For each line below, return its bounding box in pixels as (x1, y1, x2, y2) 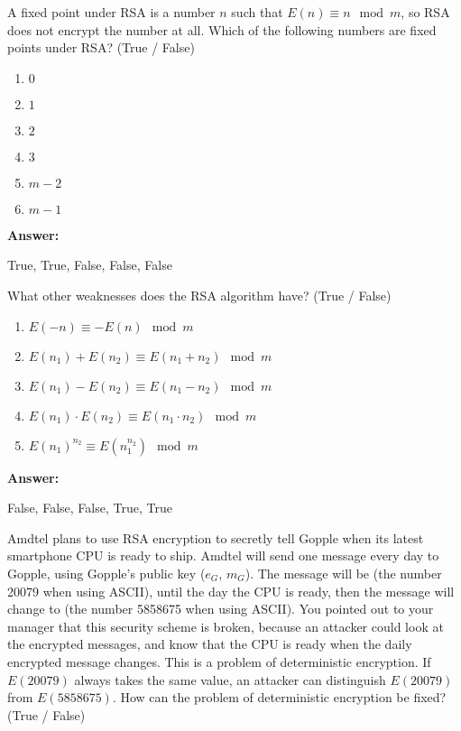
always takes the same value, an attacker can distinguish (74, 670, 386, 689)
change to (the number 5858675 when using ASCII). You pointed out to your (7, 599, 434, 618)
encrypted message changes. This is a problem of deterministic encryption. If (7, 652, 431, 671)
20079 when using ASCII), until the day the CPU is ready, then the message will (7, 581, 455, 600)
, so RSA (401, 3, 450, 21)
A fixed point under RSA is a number (7, 3, 216, 21)
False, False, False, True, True (7, 498, 172, 517)
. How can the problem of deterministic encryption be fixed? (112, 688, 447, 707)
